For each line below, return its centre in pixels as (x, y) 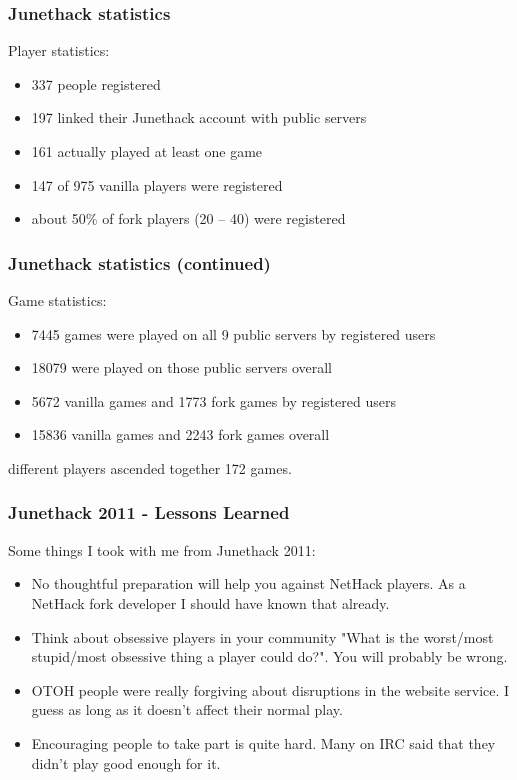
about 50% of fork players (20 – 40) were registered (188, 218)
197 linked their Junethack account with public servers (199, 117)
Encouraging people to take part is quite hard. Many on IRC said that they (263, 742)
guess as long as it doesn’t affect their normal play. (187, 709)
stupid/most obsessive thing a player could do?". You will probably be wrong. (269, 656)
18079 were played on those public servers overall (181, 367)
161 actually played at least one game (147, 151)
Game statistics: (57, 300)
